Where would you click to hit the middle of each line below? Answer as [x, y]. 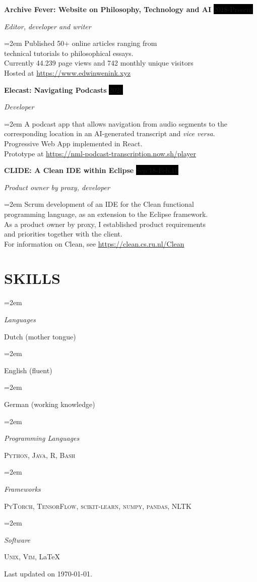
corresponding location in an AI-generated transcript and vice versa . [110, 133]
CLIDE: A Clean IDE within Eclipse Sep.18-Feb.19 [91, 170]
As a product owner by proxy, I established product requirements [105, 224]
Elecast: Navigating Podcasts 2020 [64, 90]
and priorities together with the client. [63, 234]
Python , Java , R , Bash [40, 455]
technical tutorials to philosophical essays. [69, 53]
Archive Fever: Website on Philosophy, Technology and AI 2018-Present [129, 9]
